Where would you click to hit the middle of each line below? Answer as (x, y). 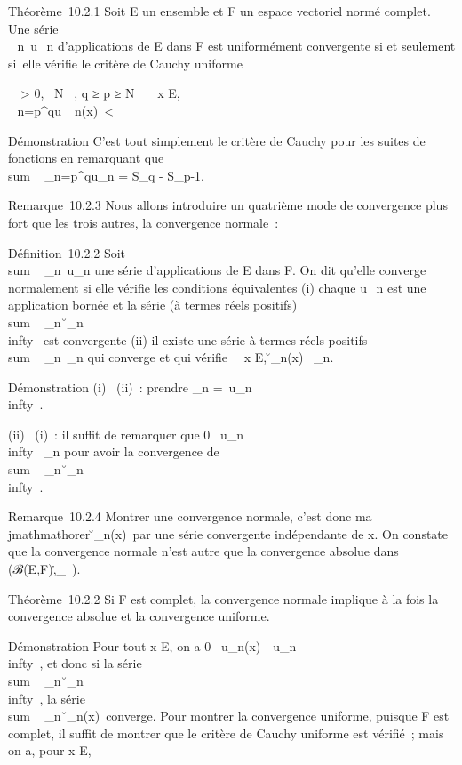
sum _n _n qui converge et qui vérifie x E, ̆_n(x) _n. (171, 357)
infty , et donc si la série (75, 663)
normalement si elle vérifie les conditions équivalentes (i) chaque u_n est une (217, 287)
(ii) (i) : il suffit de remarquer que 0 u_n (126, 434)
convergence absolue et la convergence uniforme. (139, 616)
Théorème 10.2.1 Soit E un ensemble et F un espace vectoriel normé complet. (219, 11)
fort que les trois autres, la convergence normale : (143, 222)
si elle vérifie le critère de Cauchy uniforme (125, 63)
